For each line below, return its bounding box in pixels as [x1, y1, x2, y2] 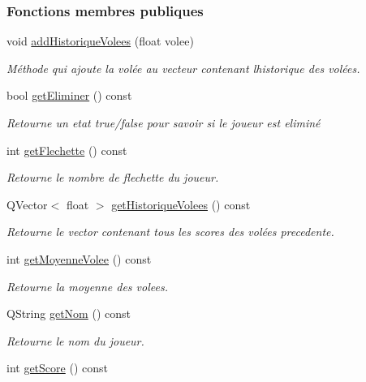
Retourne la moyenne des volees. [6, 277, 168, 294]
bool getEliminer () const [6, 87, 132, 104]
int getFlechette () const [6, 141, 127, 158]
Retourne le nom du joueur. [6, 332, 144, 349]
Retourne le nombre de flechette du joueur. [6, 169, 219, 186]
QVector [6, 195, 48, 212]
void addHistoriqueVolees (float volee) [6, 32, 194, 49]
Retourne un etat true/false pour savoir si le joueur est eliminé [6, 114, 321, 131]
